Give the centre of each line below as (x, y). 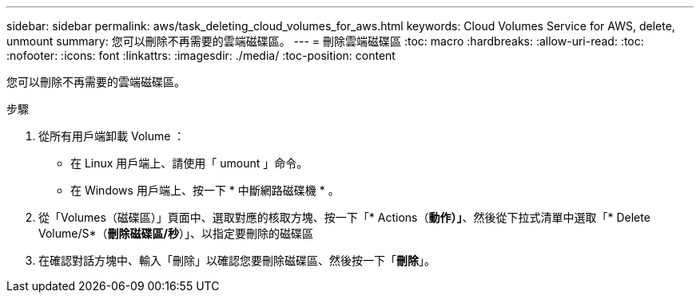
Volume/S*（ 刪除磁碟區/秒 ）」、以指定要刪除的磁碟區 (176, 233)
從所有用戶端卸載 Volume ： (112, 136)
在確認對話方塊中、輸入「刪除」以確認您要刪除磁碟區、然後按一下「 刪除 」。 (237, 260)
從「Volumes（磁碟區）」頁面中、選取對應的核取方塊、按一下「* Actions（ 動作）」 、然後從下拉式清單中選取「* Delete (344, 217)
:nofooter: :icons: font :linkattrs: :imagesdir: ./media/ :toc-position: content (201, 55)
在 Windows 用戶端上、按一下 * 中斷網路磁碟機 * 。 (205, 190)
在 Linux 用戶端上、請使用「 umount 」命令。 (189, 163)
